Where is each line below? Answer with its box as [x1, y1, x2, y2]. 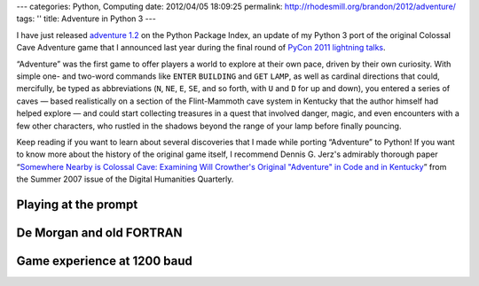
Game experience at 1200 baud [16, 253, 192, 268]
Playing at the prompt [16, 197, 138, 212]
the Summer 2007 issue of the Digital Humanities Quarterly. [16, 174, 234, 185]
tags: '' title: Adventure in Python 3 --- [16, 13, 157, 24]
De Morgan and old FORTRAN [16, 225, 183, 240]
